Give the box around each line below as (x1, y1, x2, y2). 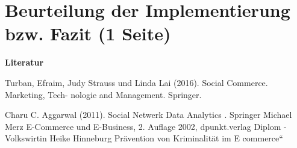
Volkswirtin (5, 132, 47, 144)
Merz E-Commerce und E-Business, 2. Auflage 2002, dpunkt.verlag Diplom (5, 120, 281, 132)
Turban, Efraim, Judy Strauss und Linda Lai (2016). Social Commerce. (5, 76, 268, 88)
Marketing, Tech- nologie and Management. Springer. (5, 88, 202, 100)
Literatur (5, 56, 44, 69)
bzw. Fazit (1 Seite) (5, 21, 171, 46)
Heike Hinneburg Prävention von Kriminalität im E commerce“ (49, 132, 283, 144)
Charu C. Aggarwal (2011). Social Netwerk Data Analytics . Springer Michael (5, 108, 292, 121)
